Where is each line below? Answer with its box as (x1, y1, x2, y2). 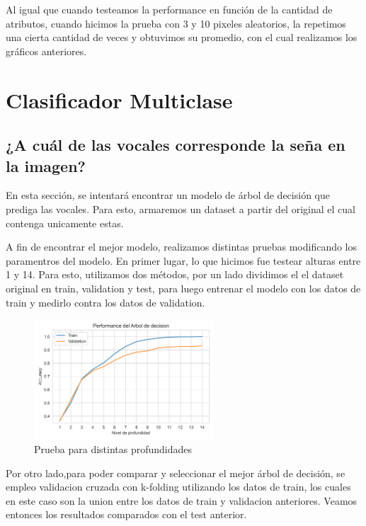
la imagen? (6, 154, 86, 176)
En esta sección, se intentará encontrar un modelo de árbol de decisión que (6, 188, 330, 202)
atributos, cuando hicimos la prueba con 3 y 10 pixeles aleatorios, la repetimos (6, 16, 346, 30)
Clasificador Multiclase (6, 85, 233, 114)
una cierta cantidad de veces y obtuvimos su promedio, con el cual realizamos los (6, 30, 358, 45)
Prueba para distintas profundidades (34, 442, 193, 457)
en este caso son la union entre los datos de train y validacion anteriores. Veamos (6, 493, 358, 508)
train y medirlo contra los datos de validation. (6, 295, 205, 309)
